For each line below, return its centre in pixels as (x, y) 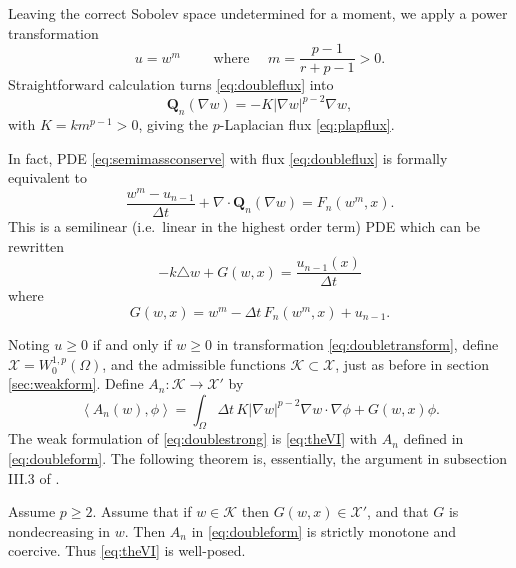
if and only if (132, 343)
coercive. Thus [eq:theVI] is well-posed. (127, 550)
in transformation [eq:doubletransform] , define (357, 343)
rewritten (36, 245)
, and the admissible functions (194, 363)
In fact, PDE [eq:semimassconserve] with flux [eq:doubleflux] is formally (228, 157)
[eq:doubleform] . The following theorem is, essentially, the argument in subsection (258, 458)
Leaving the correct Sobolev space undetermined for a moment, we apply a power (258, 13)
